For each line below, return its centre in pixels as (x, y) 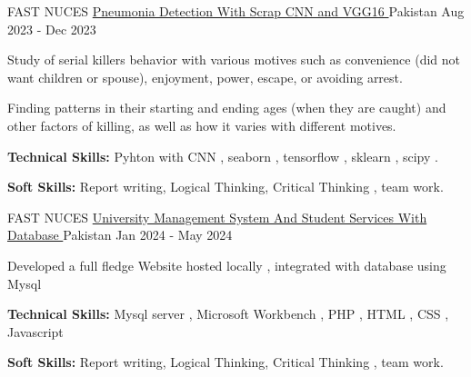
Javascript (35, 331)
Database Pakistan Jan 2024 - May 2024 (120, 235)
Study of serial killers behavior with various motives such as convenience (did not (234, 60)
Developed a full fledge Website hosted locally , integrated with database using (227, 265)
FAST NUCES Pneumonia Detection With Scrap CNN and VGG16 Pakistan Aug (236, 11)
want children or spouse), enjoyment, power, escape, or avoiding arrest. (205, 77)
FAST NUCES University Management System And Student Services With (217, 217)
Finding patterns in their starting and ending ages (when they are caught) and (227, 108)
